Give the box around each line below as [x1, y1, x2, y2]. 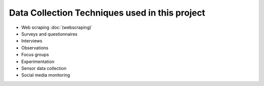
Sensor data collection [21, 65, 67, 71]
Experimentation [21, 59, 55, 64]
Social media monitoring [21, 72, 70, 78]
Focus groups [21, 52, 49, 58]
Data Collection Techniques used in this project [9, 7, 205, 18]
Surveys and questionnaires [21, 31, 78, 37]
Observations [21, 44, 49, 51]
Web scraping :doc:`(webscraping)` [21, 24, 93, 30]
